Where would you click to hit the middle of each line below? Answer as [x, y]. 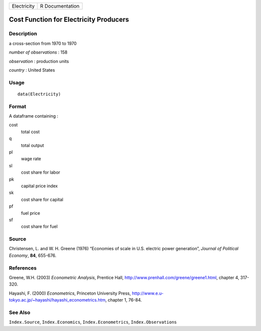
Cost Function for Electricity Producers [69, 20]
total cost [30, 132]
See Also [20, 312]
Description [23, 34]
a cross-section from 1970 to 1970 [43, 43]
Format [18, 106]
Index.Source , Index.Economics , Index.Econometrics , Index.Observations [93, 322]
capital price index [39, 186]
